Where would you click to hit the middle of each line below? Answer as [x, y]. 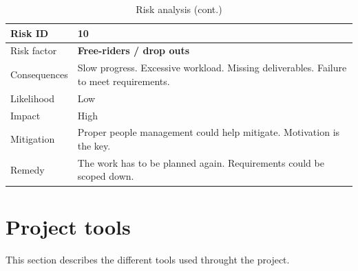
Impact [25, 115]
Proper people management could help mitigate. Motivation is [209, 132]
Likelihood [32, 98]
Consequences [39, 74]
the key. [94, 145]
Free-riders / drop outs [134, 50]
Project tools [68, 226]
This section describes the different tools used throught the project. [148, 259]
